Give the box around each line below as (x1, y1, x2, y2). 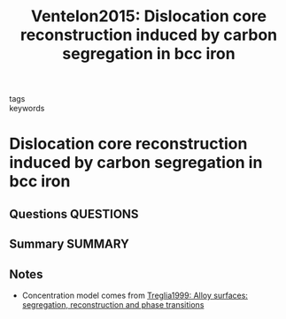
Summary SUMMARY (9, 237, 130, 252)
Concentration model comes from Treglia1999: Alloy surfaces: (21, 290, 248, 300)
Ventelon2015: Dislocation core (30, 6, 267, 27)
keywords (9, 103, 45, 114)
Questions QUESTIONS (9, 206, 139, 222)
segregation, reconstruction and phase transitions (21, 299, 205, 310)
